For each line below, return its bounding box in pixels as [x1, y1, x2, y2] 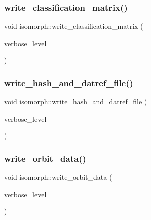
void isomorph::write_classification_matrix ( [4, 21, 143, 31]
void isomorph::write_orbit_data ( [4, 172, 112, 182]
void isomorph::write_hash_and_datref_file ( [4, 96, 147, 107]
